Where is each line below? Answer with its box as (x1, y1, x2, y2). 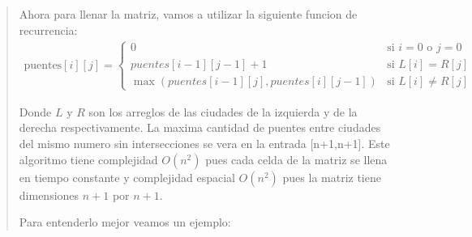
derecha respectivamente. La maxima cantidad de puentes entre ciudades (19, 119, 381, 136)
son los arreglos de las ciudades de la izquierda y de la (88, 103, 358, 120)
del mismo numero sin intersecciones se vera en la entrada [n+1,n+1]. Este (19, 135, 390, 151)
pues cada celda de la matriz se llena (205, 150, 388, 167)
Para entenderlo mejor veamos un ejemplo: (19, 214, 231, 231)
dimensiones (19, 186, 79, 203)
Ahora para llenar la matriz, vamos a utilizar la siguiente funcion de (19, 6, 358, 22)
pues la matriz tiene (282, 168, 381, 185)
